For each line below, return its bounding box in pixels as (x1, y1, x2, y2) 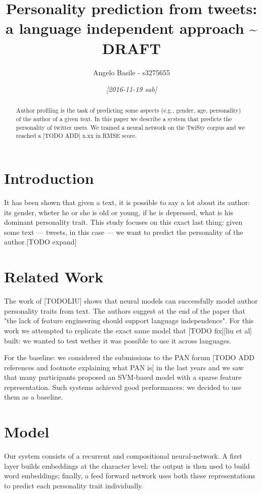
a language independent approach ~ (6, 18, 257, 38)
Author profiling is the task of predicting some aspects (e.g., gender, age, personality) (16, 106, 241, 115)
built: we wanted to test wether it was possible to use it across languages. (4, 335, 232, 345)
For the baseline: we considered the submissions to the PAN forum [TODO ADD (4, 352, 255, 363)
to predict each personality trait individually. (4, 480, 144, 490)
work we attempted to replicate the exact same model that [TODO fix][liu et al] (4, 325, 252, 335)
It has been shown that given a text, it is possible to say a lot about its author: (4, 197, 250, 208)
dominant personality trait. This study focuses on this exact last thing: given (4, 217, 243, 227)
